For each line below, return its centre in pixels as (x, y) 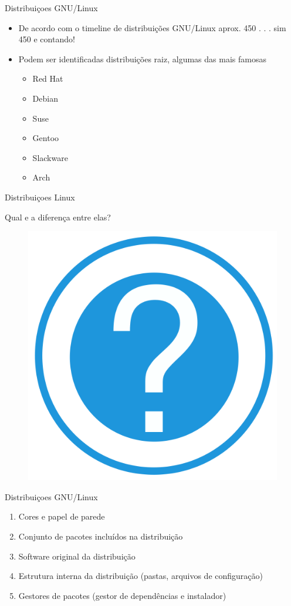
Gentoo (46, 138)
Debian (45, 98)
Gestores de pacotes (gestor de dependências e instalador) (122, 595)
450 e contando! (47, 39)
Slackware (50, 157)
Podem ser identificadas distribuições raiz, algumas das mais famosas (142, 58)
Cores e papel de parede (62, 516)
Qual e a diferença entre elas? (58, 217)
